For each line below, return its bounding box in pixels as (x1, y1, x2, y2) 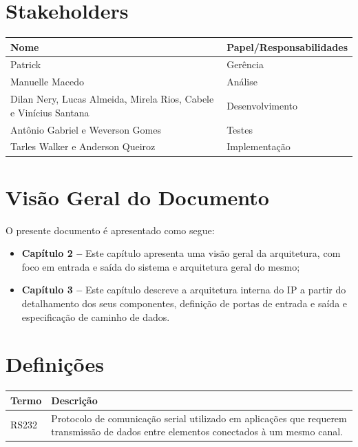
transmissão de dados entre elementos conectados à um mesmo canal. (51, 424, 343, 439)
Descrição (51, 393, 98, 407)
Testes (227, 122, 253, 136)
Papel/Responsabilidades (227, 39, 348, 54)
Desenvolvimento (227, 98, 298, 112)
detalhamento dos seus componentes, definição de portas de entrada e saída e (21, 296, 348, 311)
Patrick (10, 57, 41, 72)
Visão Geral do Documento (6, 183, 269, 211)
